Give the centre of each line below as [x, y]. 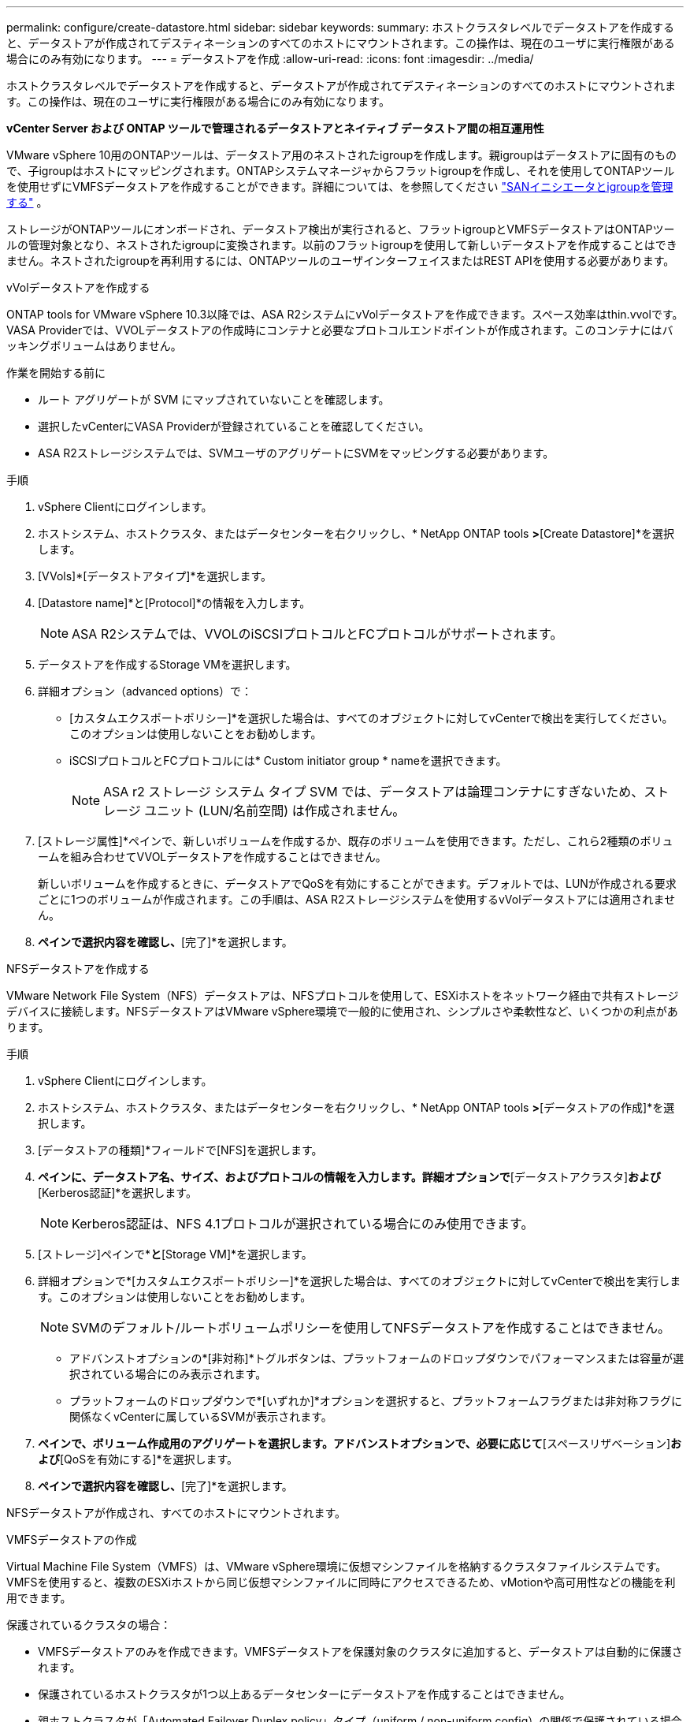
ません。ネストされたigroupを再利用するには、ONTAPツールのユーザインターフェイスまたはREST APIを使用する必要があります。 [341, 261]
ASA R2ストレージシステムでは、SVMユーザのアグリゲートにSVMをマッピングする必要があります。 [296, 453]
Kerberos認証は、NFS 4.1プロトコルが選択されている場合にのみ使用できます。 [303, 1224]
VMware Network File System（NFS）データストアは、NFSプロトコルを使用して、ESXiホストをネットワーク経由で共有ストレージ [343, 995]
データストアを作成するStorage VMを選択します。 [167, 664]
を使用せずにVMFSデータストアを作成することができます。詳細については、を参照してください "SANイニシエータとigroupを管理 [340, 186]
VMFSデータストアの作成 [72, 1539]
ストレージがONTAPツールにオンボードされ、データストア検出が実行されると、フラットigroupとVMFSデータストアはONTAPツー [341, 229]
